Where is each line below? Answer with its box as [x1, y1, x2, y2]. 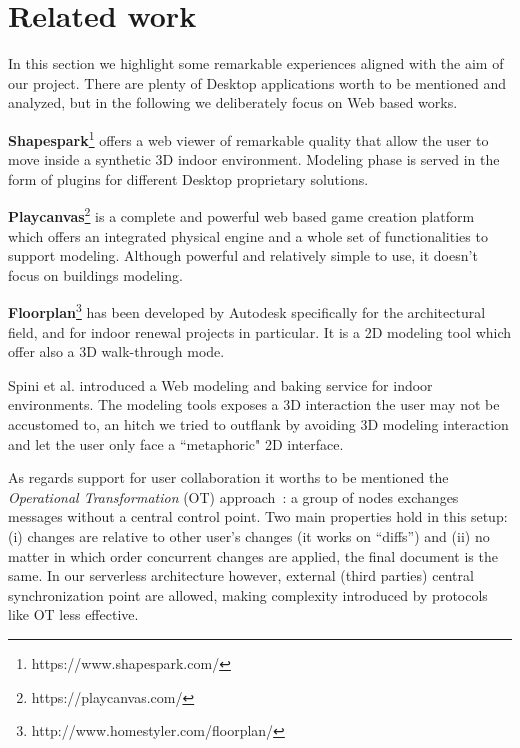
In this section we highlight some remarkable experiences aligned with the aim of [8, 53, 504, 74]
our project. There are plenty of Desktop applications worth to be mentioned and [8, 72, 506, 93]
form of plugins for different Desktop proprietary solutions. [8, 168, 369, 189]
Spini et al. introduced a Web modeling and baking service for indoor [8, 374, 433, 395]
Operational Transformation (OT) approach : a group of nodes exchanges [8, 486, 459, 507]
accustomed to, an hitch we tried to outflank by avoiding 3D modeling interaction [8, 414, 509, 434]
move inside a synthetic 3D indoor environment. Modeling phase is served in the [8, 149, 500, 170]
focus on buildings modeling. [8, 264, 183, 285]
